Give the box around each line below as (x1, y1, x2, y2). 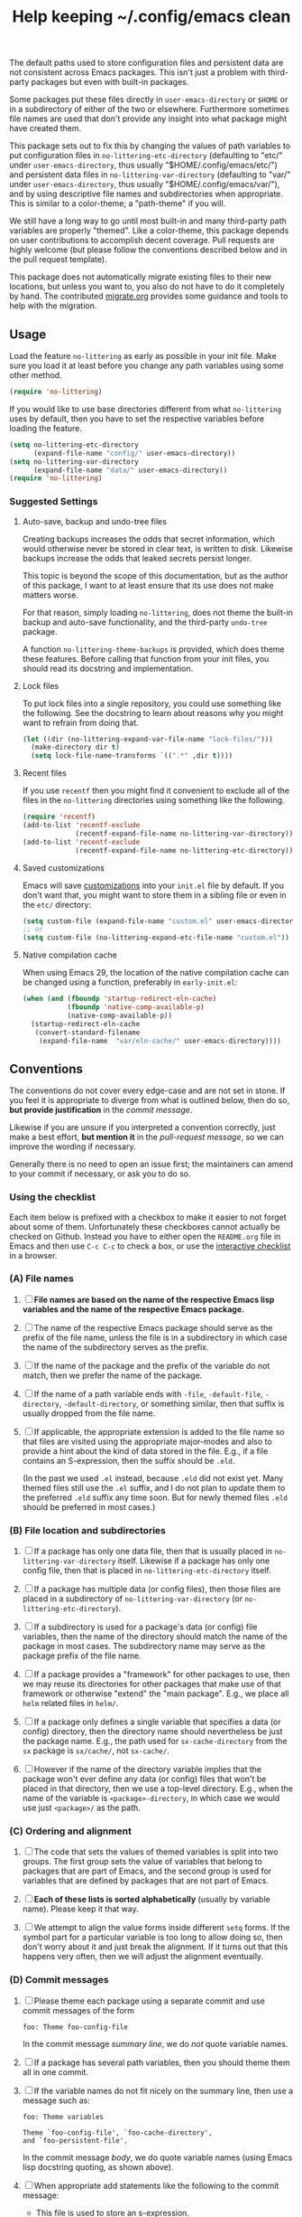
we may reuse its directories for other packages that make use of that (22, 1679, 281, 1690)
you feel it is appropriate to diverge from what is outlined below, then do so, (9, 1095, 290, 1106)
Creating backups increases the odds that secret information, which (22, 533, 275, 544)
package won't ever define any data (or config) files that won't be (22, 1774, 267, 1785)
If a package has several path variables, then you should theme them (33, 2057, 290, 2068)
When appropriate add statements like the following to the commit (33, 2180, 279, 2191)
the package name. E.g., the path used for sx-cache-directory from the (22, 1736, 288, 1747)
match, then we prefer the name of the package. (22, 1370, 203, 1381)
